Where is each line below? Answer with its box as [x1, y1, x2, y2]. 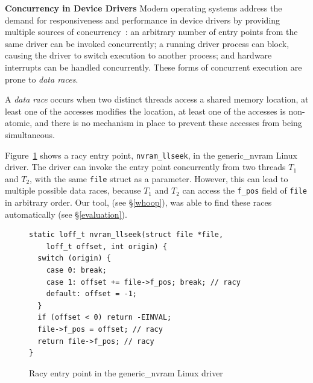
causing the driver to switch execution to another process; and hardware [5, 49, 272, 62]
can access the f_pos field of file [182, 184, 307, 197]
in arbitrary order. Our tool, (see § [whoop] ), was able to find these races [5, 196, 272, 209]
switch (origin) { [37, 254, 112, 263]
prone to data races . [5, 72, 78, 85]
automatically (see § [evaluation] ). [5, 207, 127, 220]
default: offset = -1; [46, 290, 137, 299]
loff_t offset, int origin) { [46, 242, 168, 251]
